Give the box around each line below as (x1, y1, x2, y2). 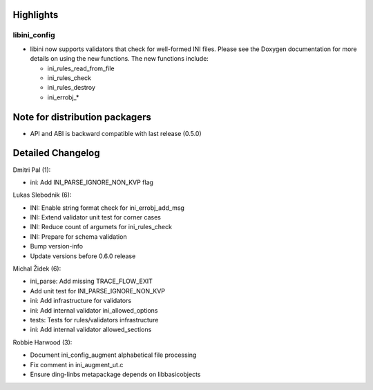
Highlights (12, 9, 59, 21)
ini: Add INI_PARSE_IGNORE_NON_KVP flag (30, 178, 153, 186)
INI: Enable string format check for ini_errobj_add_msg (30, 204, 184, 212)
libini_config (12, 30, 55, 40)
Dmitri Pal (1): (12, 166, 51, 174)
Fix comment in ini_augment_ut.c (30, 360, 124, 369)
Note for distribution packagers (12, 111, 151, 123)
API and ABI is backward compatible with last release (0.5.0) (30, 129, 202, 137)
